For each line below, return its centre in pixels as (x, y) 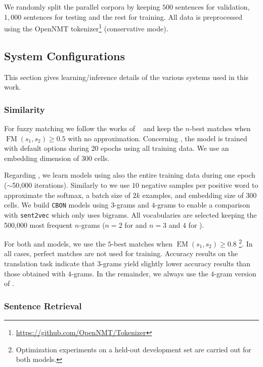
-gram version (235, 273)
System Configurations (64, 55)
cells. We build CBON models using (56, 205)
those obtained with (35, 273)
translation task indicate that (50, 263)
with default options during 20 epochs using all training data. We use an (117, 148)
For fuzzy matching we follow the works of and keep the (94, 128)
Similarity (25, 109)
